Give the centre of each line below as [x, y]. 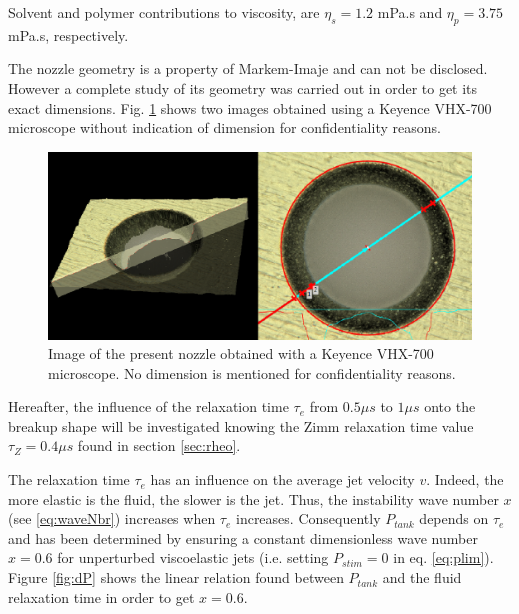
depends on [454, 518]
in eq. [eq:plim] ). [443, 557]
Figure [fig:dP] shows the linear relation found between [176, 577]
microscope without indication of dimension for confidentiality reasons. [224, 127]
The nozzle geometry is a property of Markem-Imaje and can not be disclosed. [248, 68]
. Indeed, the [465, 479]
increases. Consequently [308, 518]
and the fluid [422, 577]
